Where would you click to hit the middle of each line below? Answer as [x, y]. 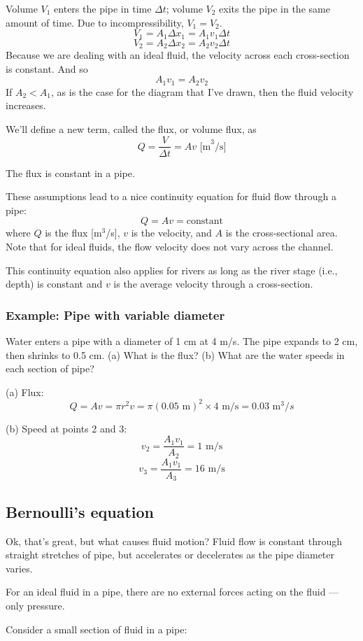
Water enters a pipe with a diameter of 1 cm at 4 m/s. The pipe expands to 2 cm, [182, 340]
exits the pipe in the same [275, 8]
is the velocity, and [171, 233]
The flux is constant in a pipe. [70, 172]
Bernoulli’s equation [80, 511]
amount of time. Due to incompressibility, [95, 22]
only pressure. [35, 606]
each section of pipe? [50, 368]
